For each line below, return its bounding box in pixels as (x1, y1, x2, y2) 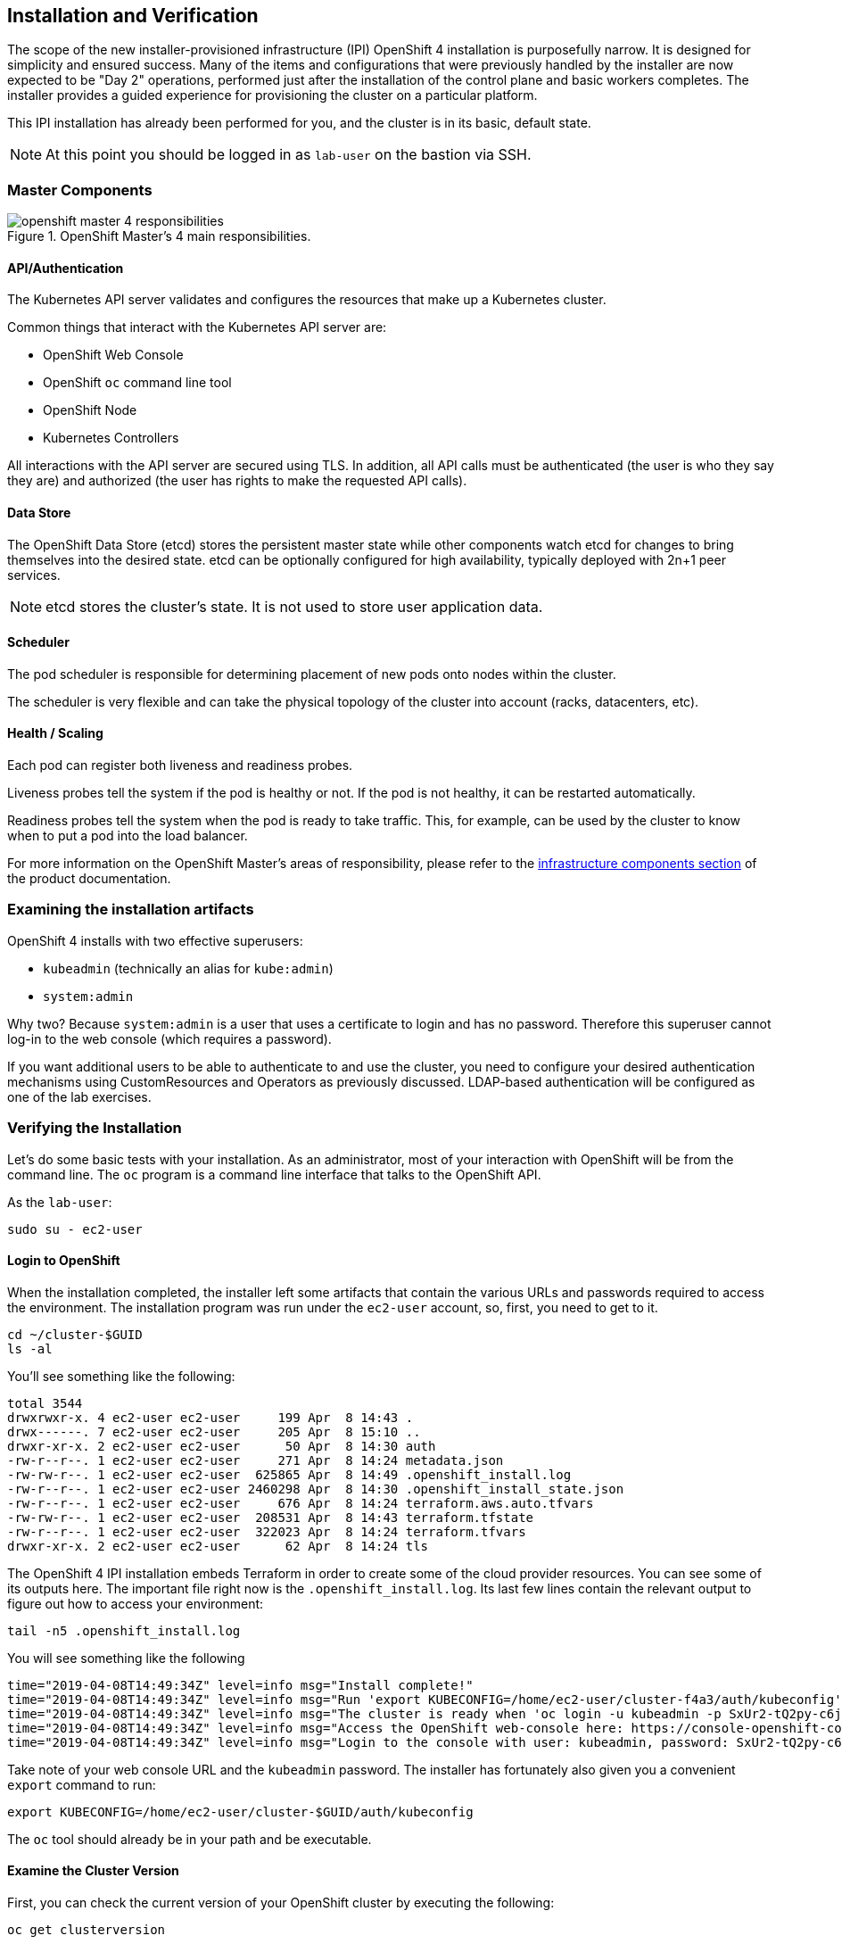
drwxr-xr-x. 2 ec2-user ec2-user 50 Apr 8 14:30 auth (7, 1438, 436, 1453)
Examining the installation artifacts (7, 900, 254, 919)
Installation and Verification (7, 4, 259, 27)
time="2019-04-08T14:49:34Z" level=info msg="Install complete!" (7, 1677, 474, 1692)
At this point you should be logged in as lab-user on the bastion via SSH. (45, 145, 532, 164)
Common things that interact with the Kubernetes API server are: (7, 319, 387, 335)
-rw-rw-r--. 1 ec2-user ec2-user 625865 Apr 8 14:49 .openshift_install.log (7, 1467, 572, 1482)
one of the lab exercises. (7, 1088, 152, 1104)
